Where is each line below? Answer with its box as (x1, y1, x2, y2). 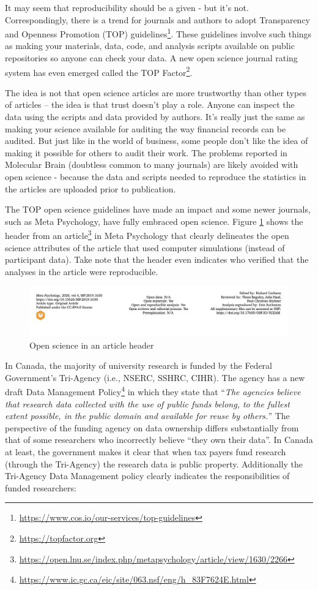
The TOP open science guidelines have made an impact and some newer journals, (5, 203, 311, 216)
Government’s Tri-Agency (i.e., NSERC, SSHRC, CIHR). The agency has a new (5, 371, 305, 384)
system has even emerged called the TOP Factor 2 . (5, 64, 193, 78)
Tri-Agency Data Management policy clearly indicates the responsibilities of (5, 469, 290, 482)
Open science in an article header (29, 338, 154, 351)
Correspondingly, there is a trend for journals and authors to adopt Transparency (5, 13, 310, 26)
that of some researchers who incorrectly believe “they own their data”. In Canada (5, 433, 313, 446)
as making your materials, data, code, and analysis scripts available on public (5, 39, 295, 52)
